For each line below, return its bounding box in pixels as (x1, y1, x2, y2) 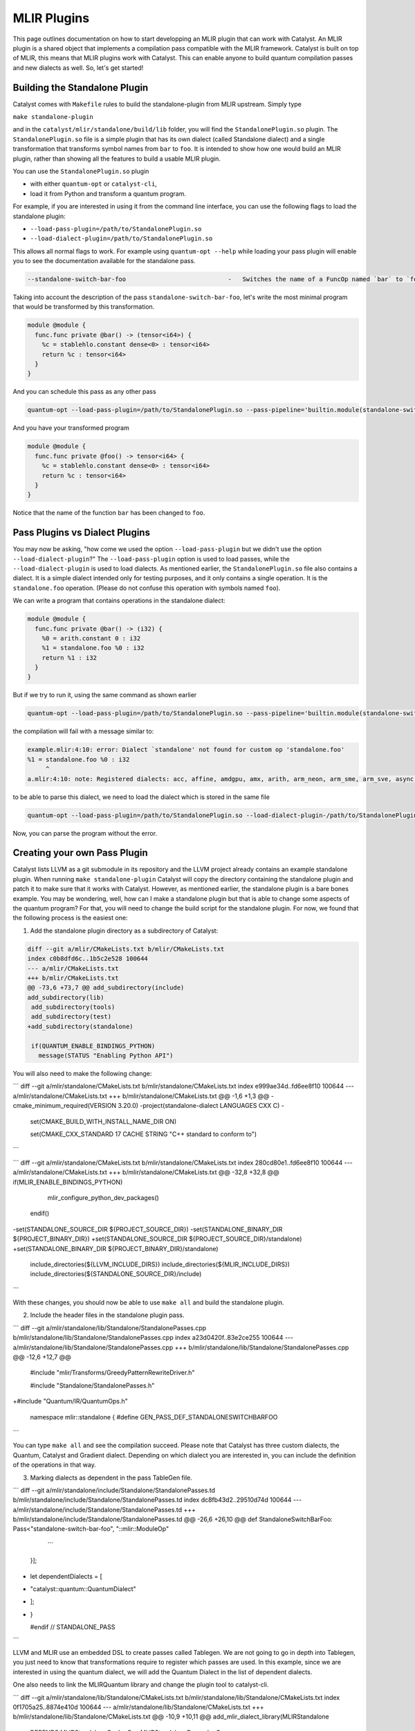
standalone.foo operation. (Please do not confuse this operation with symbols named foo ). (12, 584, 281, 592)
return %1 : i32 (41, 654, 97, 661)
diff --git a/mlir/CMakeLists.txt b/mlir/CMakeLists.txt (27, 945, 225, 953)
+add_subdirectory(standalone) (27, 1022, 134, 1030)
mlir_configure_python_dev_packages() (47, 1193, 159, 1201)
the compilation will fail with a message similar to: (12, 727, 154, 735)
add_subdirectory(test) (31, 1013, 112, 1021)
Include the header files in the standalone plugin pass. (30, 1311, 185, 1319)
